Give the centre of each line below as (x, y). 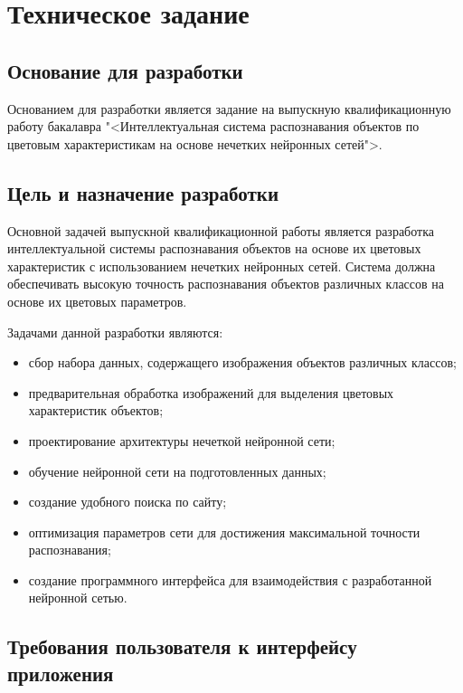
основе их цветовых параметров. (97, 301)
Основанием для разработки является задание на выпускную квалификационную (229, 108)
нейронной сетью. (78, 598)
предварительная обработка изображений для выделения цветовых (211, 392)
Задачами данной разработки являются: (115, 332)
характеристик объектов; (96, 410)
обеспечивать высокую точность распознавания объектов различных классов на (226, 284)
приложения (61, 673)
